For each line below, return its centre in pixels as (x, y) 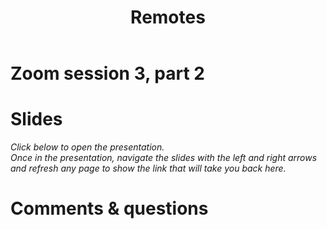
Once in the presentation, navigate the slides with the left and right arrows (164, 158)
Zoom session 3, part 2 (107, 73)
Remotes (168, 17)
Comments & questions (109, 208)
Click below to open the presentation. (87, 147)
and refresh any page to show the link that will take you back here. (148, 168)
